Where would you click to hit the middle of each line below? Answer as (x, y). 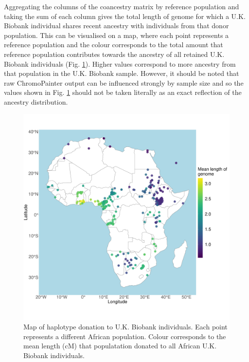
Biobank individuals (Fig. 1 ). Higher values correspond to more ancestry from (120, 63)
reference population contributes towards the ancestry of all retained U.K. (114, 54)
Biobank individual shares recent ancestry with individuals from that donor (116, 26)
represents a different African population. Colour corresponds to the (125, 336)
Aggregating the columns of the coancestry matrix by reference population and (122, 6)
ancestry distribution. (36, 101)
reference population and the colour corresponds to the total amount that (114, 45)
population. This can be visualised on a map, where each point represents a (116, 35)
